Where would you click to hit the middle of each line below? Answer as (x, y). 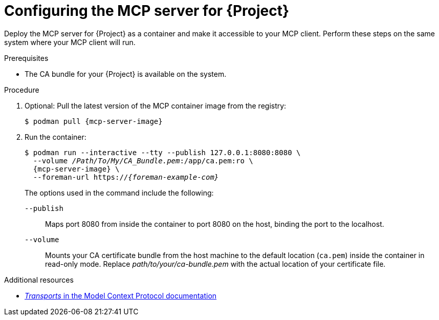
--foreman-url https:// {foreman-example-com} (126, 177)
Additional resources (39, 280)
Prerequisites (26, 58)
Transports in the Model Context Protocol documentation (121, 295)
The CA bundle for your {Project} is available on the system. (126, 74)
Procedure (22, 90)
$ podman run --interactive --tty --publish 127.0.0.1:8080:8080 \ (163, 152)
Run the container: (56, 137)
